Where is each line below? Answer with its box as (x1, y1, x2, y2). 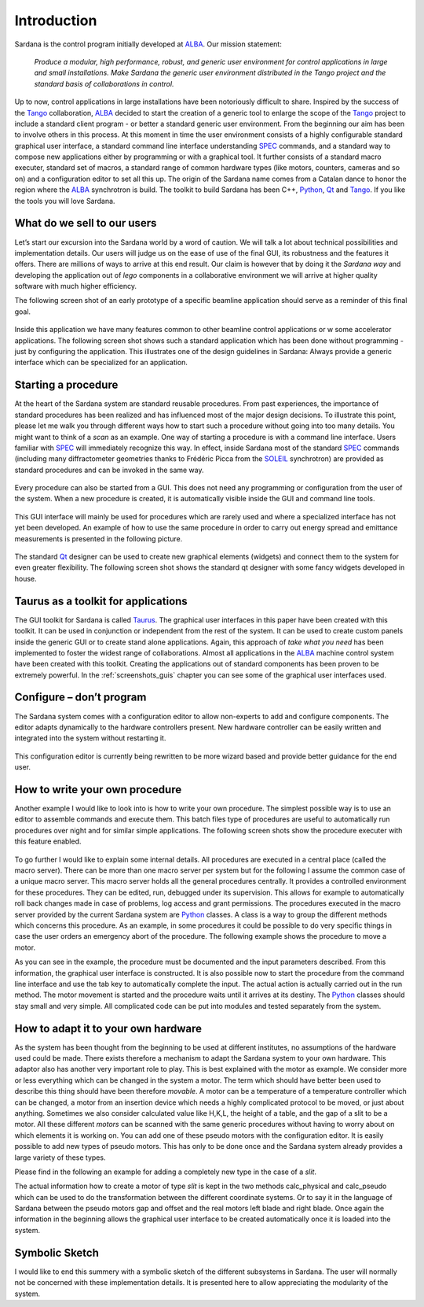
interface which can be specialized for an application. (14, 358, 188, 367)
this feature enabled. (14, 836, 82, 846)
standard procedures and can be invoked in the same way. (14, 465, 204, 474)
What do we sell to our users (14, 216, 157, 230)
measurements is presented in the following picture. (14, 534, 183, 543)
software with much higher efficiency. (14, 282, 137, 291)
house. (14, 574, 37, 583)
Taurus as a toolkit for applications (14, 594, 188, 607)
